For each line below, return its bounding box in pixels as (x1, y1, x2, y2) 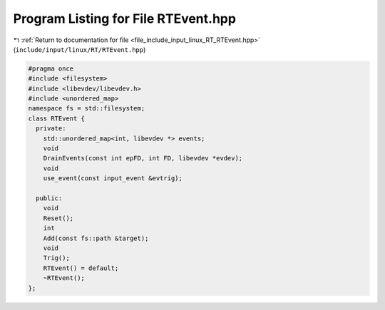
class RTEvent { (28, 114, 86, 123)
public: (36, 195, 63, 202)
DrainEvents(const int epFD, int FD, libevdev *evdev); (43, 154, 243, 162)
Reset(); (43, 214, 74, 222)
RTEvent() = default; (43, 264, 119, 272)
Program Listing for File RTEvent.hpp (13, 11, 237, 26)
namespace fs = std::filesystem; (28, 104, 145, 113)
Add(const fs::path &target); (43, 234, 149, 242)
